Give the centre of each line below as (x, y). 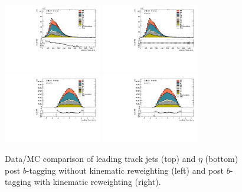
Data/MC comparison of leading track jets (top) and (100, 158)
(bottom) (222, 158)
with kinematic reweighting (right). (97, 182)
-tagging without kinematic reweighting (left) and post (125, 170)
